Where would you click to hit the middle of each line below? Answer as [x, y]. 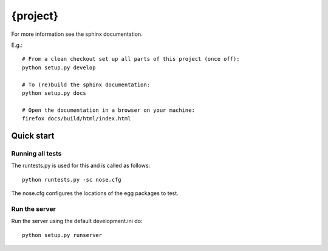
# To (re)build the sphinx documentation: [86, 84]
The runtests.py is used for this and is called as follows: [81, 166]
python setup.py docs [54, 93]
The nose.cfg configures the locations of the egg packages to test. [95, 193]
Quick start [33, 136]
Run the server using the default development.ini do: [77, 221]
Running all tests [36, 153]
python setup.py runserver [62, 235]
